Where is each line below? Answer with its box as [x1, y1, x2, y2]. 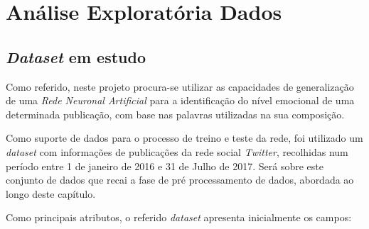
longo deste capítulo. [6, 186, 96, 201]
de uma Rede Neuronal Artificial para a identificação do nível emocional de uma [6, 93, 355, 108]
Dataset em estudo [6, 45, 146, 67]
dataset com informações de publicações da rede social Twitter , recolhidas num [6, 144, 348, 159]
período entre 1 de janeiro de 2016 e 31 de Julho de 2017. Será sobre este [6, 158, 323, 173]
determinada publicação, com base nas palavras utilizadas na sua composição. [6, 106, 345, 121]
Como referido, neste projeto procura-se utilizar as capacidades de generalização [6, 79, 354, 94]
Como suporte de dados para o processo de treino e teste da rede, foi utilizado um [6, 130, 363, 145]
